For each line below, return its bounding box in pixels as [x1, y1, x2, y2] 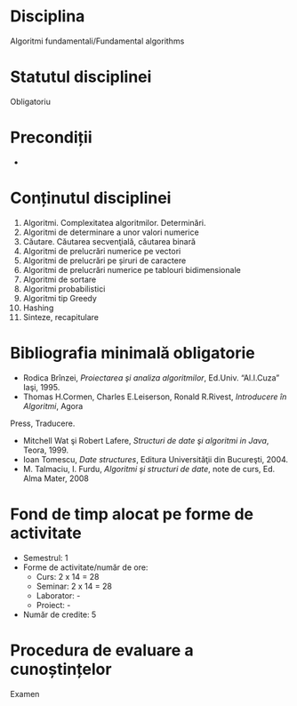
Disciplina [10, 6, 85, 27]
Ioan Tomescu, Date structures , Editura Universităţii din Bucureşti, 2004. [22, 453, 288, 464]
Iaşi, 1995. [22, 381, 60, 392]
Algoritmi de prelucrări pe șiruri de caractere [22, 255, 187, 266]
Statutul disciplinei [10, 67, 152, 87]
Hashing [22, 302, 54, 313]
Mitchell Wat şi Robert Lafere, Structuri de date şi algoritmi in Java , [22, 435, 269, 445]
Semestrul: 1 [22, 552, 68, 563]
